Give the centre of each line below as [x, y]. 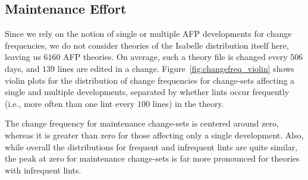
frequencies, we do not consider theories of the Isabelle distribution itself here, [147, 45]
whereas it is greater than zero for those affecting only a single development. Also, [154, 135]
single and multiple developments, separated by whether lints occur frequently [147, 92]
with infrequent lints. [43, 170]
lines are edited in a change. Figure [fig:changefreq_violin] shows [176, 68]
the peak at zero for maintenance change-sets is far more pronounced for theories [152, 158]
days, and [22, 68]
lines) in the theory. [188, 103]
